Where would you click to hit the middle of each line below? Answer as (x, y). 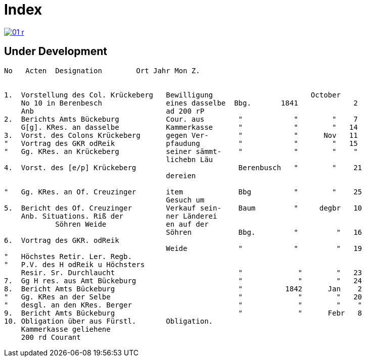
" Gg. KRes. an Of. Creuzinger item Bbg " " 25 (183, 192)
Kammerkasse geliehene (66, 329)
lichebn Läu (190, 159)
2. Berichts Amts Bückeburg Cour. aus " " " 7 (181, 119)
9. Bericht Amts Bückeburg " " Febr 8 (183, 313)
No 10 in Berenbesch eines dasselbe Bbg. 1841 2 (189, 103)
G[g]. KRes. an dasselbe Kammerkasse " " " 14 (189, 127)
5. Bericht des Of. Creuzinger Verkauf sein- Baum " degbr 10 (183, 208)
